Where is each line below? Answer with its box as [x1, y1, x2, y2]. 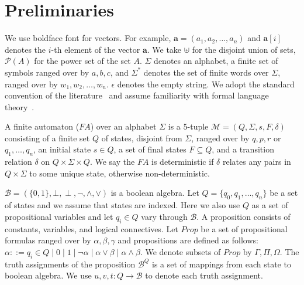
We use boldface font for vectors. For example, [5, 32, 171, 44]
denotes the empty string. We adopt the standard [117, 77, 295, 90]
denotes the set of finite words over [143, 66, 269, 78]
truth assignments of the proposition [5, 257, 136, 270]
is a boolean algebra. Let [110, 186, 199, 199]
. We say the [89, 155, 135, 168]
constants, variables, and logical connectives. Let [5, 222, 178, 235]
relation [5, 155, 32, 168]
